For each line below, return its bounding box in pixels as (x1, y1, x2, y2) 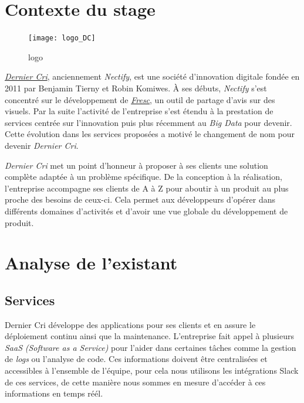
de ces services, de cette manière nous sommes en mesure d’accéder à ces (5, 375, 266, 388)
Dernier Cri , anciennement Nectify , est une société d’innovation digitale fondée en (5, 70, 300, 83)
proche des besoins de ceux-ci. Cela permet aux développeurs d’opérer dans (5, 193, 276, 206)
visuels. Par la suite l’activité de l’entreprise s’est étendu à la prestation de (5, 105, 273, 117)
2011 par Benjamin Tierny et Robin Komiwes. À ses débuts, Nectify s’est (5, 81, 267, 94)
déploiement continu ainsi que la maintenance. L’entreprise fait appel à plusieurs (5, 330, 294, 342)
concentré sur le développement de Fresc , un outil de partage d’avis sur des (5, 93, 275, 105)
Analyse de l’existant (5, 251, 178, 275)
